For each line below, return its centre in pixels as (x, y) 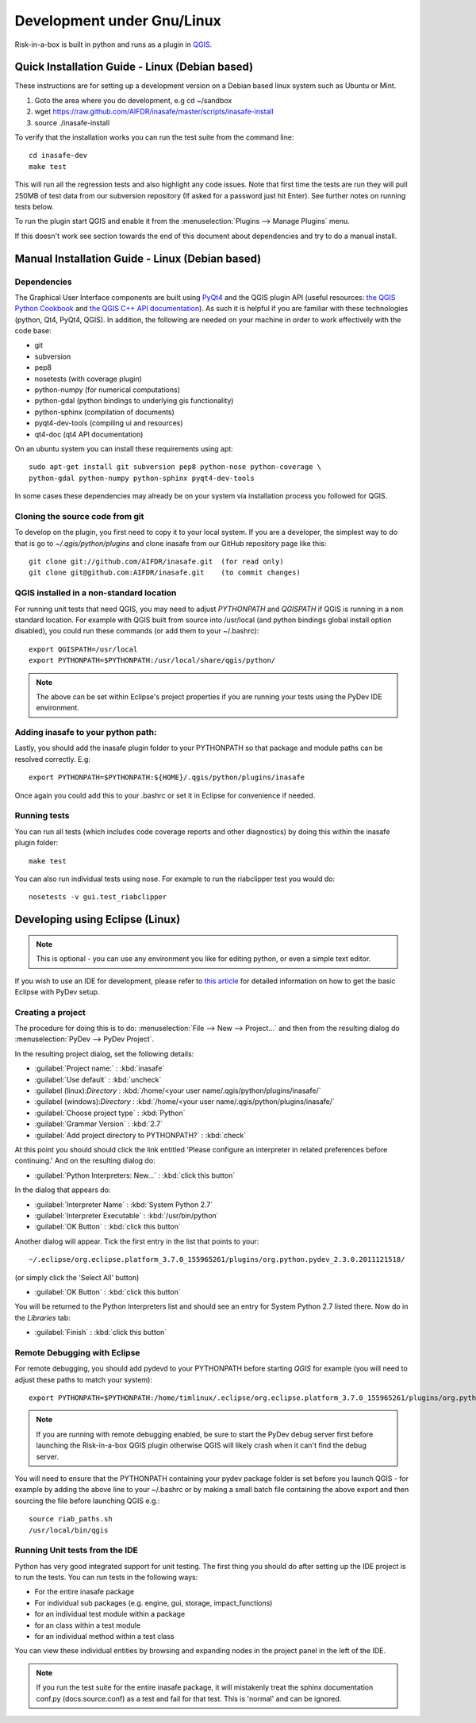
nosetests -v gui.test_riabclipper (98, 897)
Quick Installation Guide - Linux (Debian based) (134, 67)
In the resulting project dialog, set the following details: (104, 1054)
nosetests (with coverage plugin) (88, 379)
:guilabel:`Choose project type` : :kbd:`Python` (110, 1113)
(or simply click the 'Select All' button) (77, 1277)
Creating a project (50, 1012)
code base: (33, 331)
